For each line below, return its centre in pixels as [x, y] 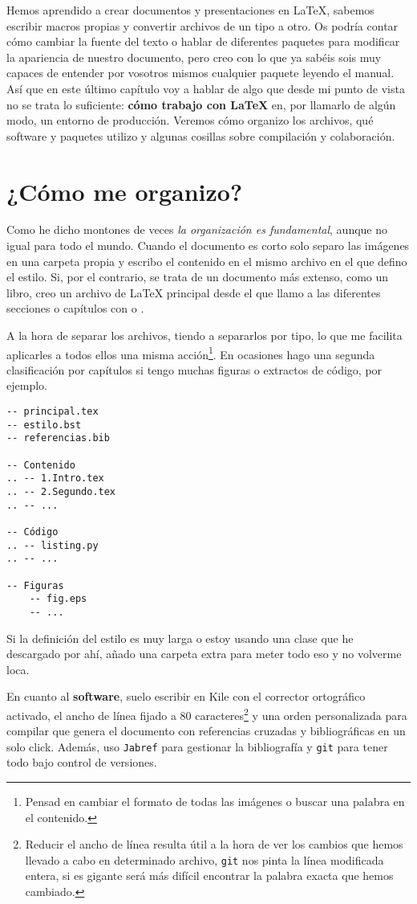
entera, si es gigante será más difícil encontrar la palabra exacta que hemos [209, 875]
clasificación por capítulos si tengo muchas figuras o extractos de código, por [194, 369]
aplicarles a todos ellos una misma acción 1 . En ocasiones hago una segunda [191, 353]
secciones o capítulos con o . [75, 308]
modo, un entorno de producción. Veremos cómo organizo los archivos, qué [190, 120]
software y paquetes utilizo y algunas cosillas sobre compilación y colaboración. [201, 135]
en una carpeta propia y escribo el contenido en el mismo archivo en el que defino [207, 261]
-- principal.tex [53, 412]
